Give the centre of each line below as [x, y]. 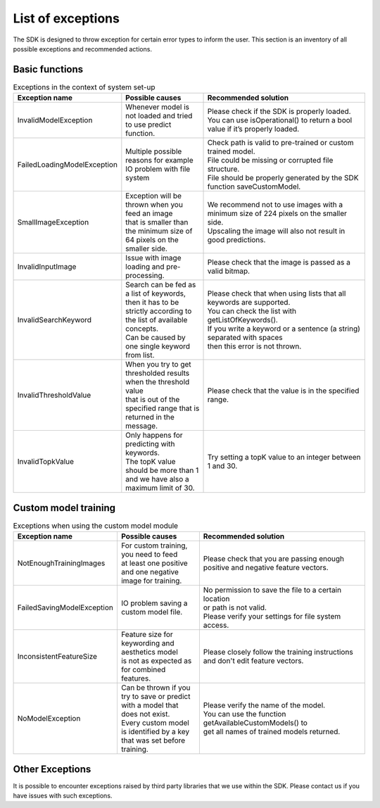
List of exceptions [66, 18]
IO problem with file [158, 169]
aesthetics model [150, 652]
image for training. [151, 581]
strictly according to [159, 311]
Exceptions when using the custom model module [96, 526]
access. [216, 625]
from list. [140, 355]
